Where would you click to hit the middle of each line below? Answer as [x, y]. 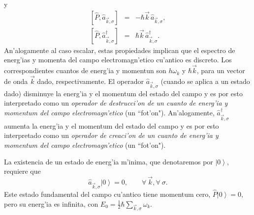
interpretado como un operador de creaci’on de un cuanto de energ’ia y [111, 135]
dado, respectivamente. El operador [90, 81]
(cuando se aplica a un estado [205, 81]
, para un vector [221, 70]
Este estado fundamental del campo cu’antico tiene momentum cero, [107, 194]
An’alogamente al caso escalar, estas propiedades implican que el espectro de [120, 50]
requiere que [22, 171]
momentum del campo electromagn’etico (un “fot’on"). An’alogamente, [109, 112]
